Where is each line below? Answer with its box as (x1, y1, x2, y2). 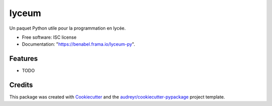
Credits (9, 81, 33, 89)
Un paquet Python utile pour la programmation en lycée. (9, 25, 126, 31)
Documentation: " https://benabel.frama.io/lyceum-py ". (22, 41, 135, 47)
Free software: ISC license (22, 34, 77, 40)
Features (9, 54, 38, 63)
